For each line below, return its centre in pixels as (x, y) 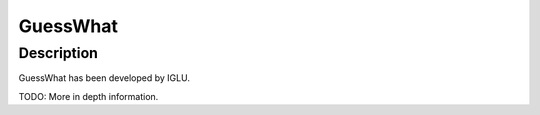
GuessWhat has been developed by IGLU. (104, 78)
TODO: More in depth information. (88, 96)
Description (58, 53)
